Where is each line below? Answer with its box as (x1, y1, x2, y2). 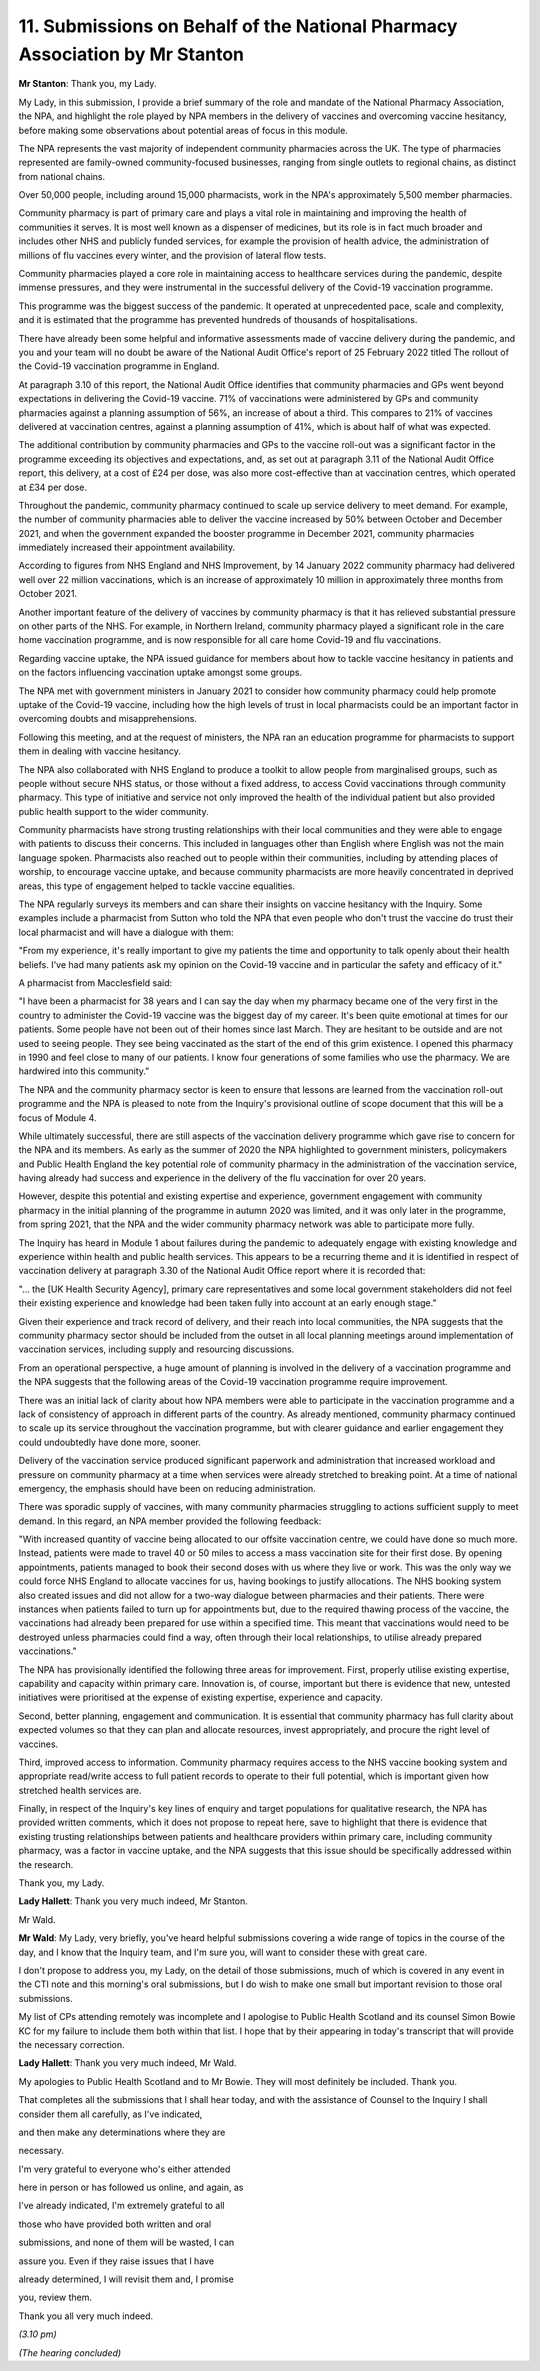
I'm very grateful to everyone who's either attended (18, 2163, 231, 2175)
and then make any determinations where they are (18, 2126, 226, 2138)
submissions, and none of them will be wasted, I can (18, 2236, 235, 2249)
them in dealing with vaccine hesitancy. (18, 745, 182, 757)
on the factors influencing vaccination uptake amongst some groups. (18, 666, 303, 679)
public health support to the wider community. (18, 805, 209, 817)
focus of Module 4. (18, 1111, 97, 1124)
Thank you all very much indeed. (18, 2310, 154, 2322)
